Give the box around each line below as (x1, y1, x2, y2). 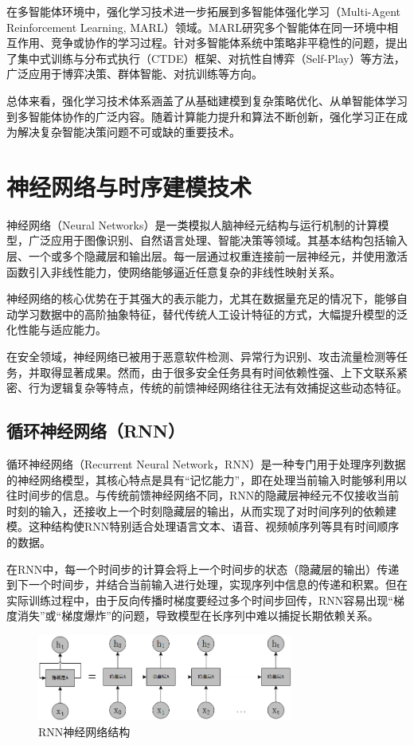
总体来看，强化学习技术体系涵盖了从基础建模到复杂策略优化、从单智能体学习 (6, 92, 408, 108)
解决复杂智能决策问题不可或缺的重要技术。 (17, 124, 240, 140)
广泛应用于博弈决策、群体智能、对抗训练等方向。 (6, 65, 263, 82)
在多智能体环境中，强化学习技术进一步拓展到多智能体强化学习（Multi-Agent (6, 3, 401, 19)
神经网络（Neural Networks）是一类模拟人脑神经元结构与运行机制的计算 (6, 216, 378, 233)
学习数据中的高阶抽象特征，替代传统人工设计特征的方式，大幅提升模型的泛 (17, 305, 408, 322)
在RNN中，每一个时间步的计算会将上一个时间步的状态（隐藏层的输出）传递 (6, 560, 400, 577)
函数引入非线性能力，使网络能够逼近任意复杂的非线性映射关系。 (6, 263, 341, 280)
